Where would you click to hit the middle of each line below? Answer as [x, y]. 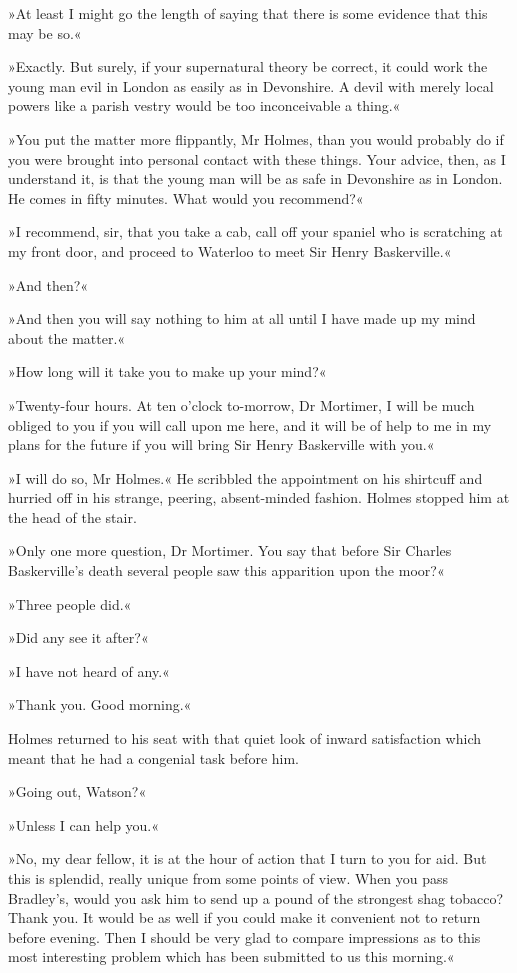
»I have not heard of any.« [89, 670]
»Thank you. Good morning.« [100, 704]
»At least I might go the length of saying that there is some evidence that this [248, 13]
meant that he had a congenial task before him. [154, 757]
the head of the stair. [72, 516]
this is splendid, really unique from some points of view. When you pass [228, 878]
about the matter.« [67, 337]
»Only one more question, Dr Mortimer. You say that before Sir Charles [230, 550]
